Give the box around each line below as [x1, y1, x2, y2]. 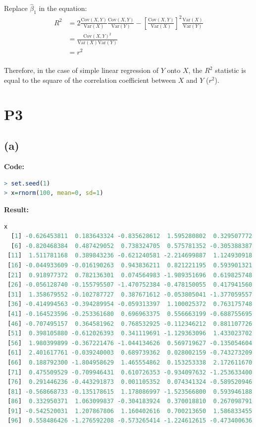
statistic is [215, 65, 246, 75]
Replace [4, 3, 28, 13]
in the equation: [39, 3, 87, 13]
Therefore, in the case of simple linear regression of [4, 65, 158, 75]
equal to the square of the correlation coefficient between [4, 75, 176, 85]
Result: [4, 204, 29, 215]
